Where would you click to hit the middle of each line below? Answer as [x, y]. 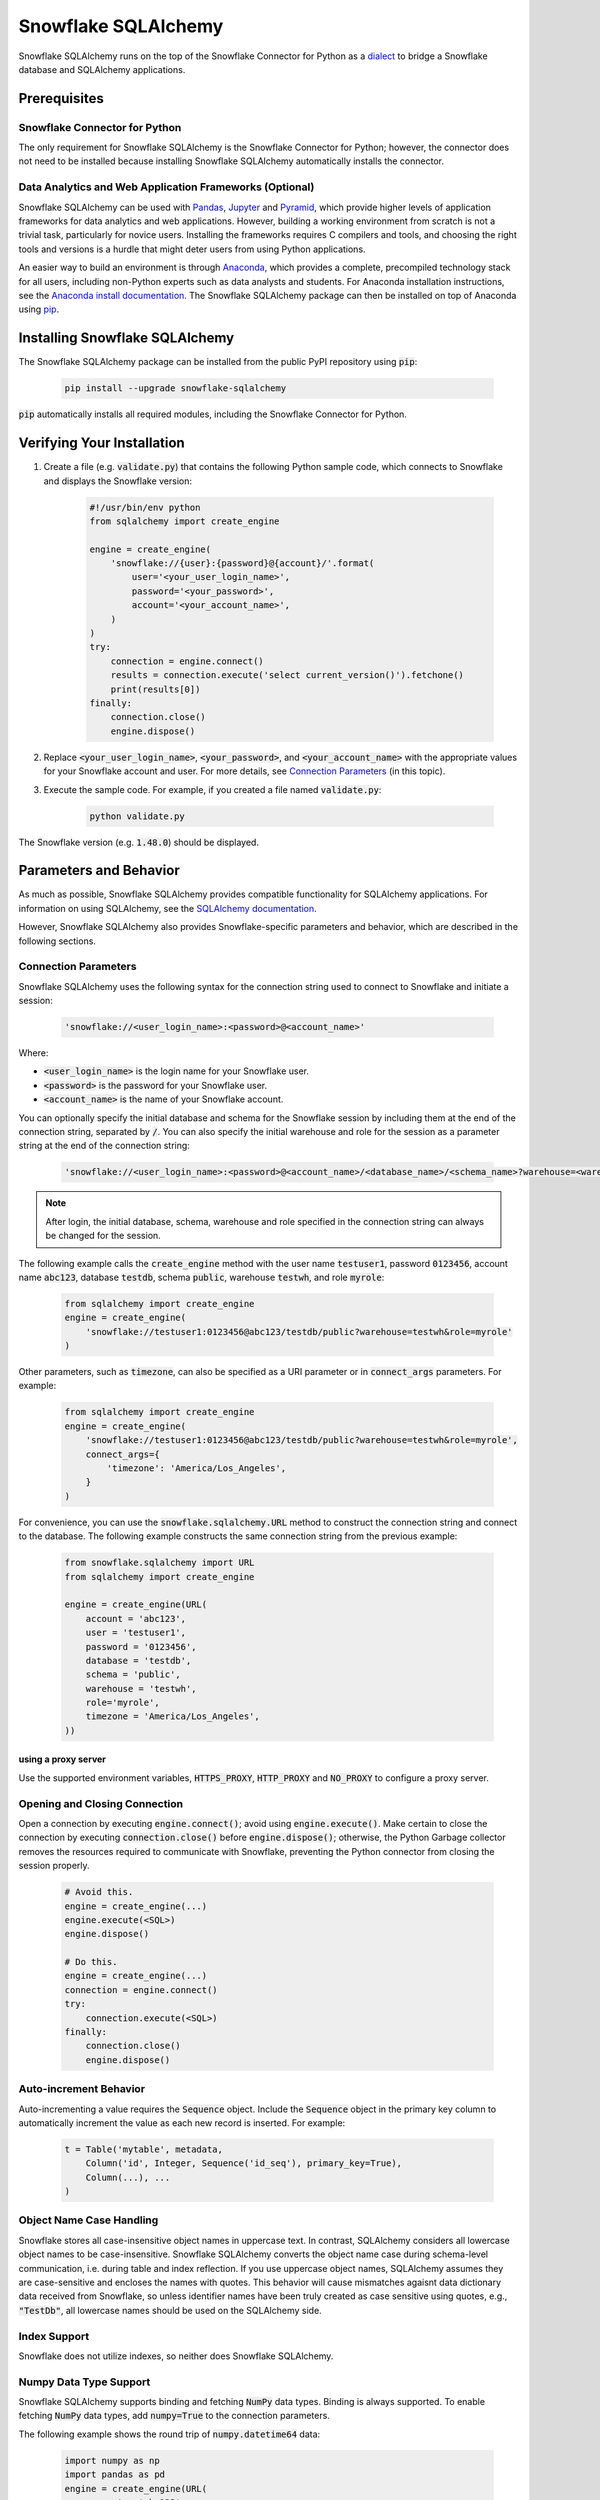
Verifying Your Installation [101, 443]
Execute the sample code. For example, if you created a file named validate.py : [212, 789]
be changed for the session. [103, 1236]
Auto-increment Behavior [81, 2089]
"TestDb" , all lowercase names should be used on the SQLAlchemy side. [170, 2310]
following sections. [57, 941]
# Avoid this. [99, 1892]
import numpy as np [112, 2460]
